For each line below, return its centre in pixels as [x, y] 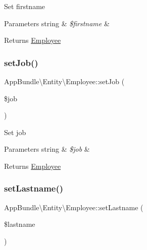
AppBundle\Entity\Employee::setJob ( [64, 81]
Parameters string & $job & [47, 149]
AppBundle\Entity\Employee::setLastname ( [74, 207]
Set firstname [25, 6]
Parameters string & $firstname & [57, 23]
